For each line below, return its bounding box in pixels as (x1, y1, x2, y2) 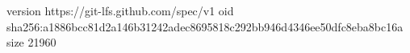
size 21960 (6, 34, 56, 51)
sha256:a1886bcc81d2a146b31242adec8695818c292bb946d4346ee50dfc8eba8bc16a (6, 18, 404, 35)
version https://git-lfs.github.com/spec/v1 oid (6, 2, 234, 18)
